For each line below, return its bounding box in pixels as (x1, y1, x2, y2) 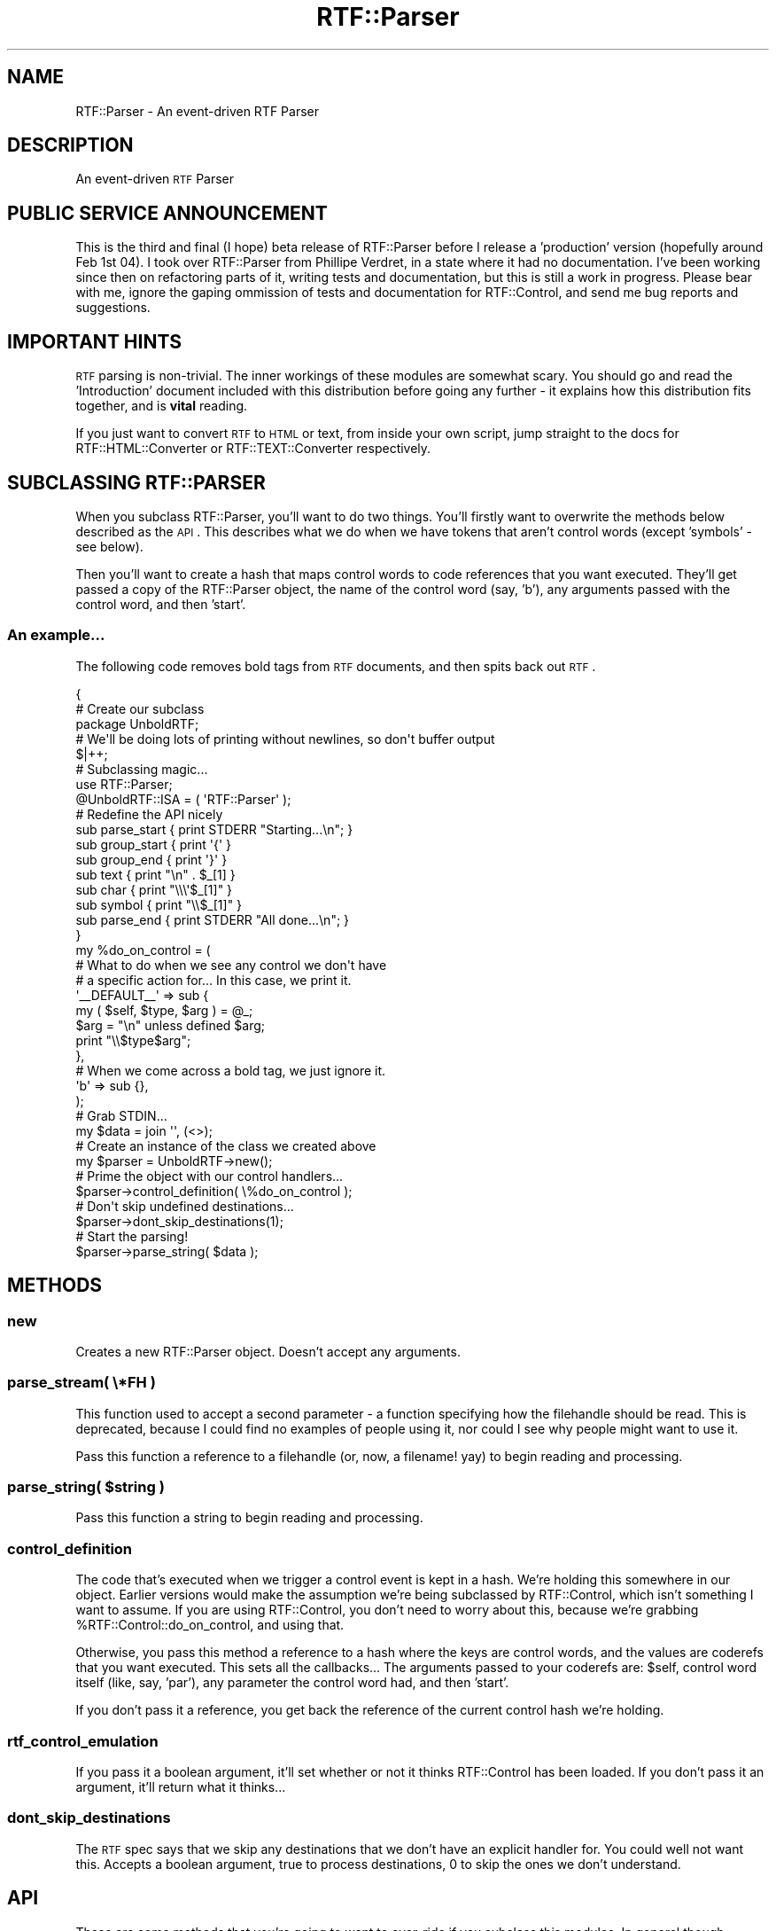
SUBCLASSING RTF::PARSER (7, 471, 266, 494)
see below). (75, 538, 144, 554)
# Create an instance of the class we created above (75, 1137, 376, 1153)
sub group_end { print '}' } (75, 851, 228, 867)
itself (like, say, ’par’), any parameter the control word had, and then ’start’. (75, 1675, 509, 1691)
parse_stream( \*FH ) (7, 1373, 156, 1392)
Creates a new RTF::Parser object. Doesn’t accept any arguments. (75, 1343, 461, 1359)
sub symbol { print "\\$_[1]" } (75, 896, 243, 912)
